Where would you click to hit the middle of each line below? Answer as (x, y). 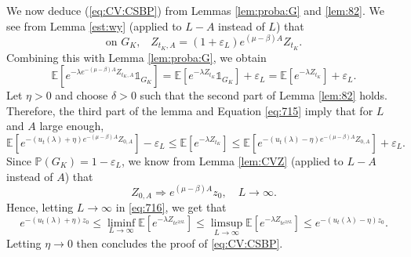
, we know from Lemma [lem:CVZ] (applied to (232, 160)
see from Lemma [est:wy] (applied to (94, 25)
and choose (82, 95)
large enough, (72, 126)
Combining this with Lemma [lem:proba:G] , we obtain (136, 57)
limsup (227, 223)
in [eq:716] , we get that (171, 207)
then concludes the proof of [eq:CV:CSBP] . (180, 243)
